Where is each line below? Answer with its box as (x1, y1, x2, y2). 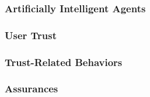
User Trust (5, 27, 57, 42)
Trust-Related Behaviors (5, 54, 123, 69)
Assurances (5, 81, 58, 96)
